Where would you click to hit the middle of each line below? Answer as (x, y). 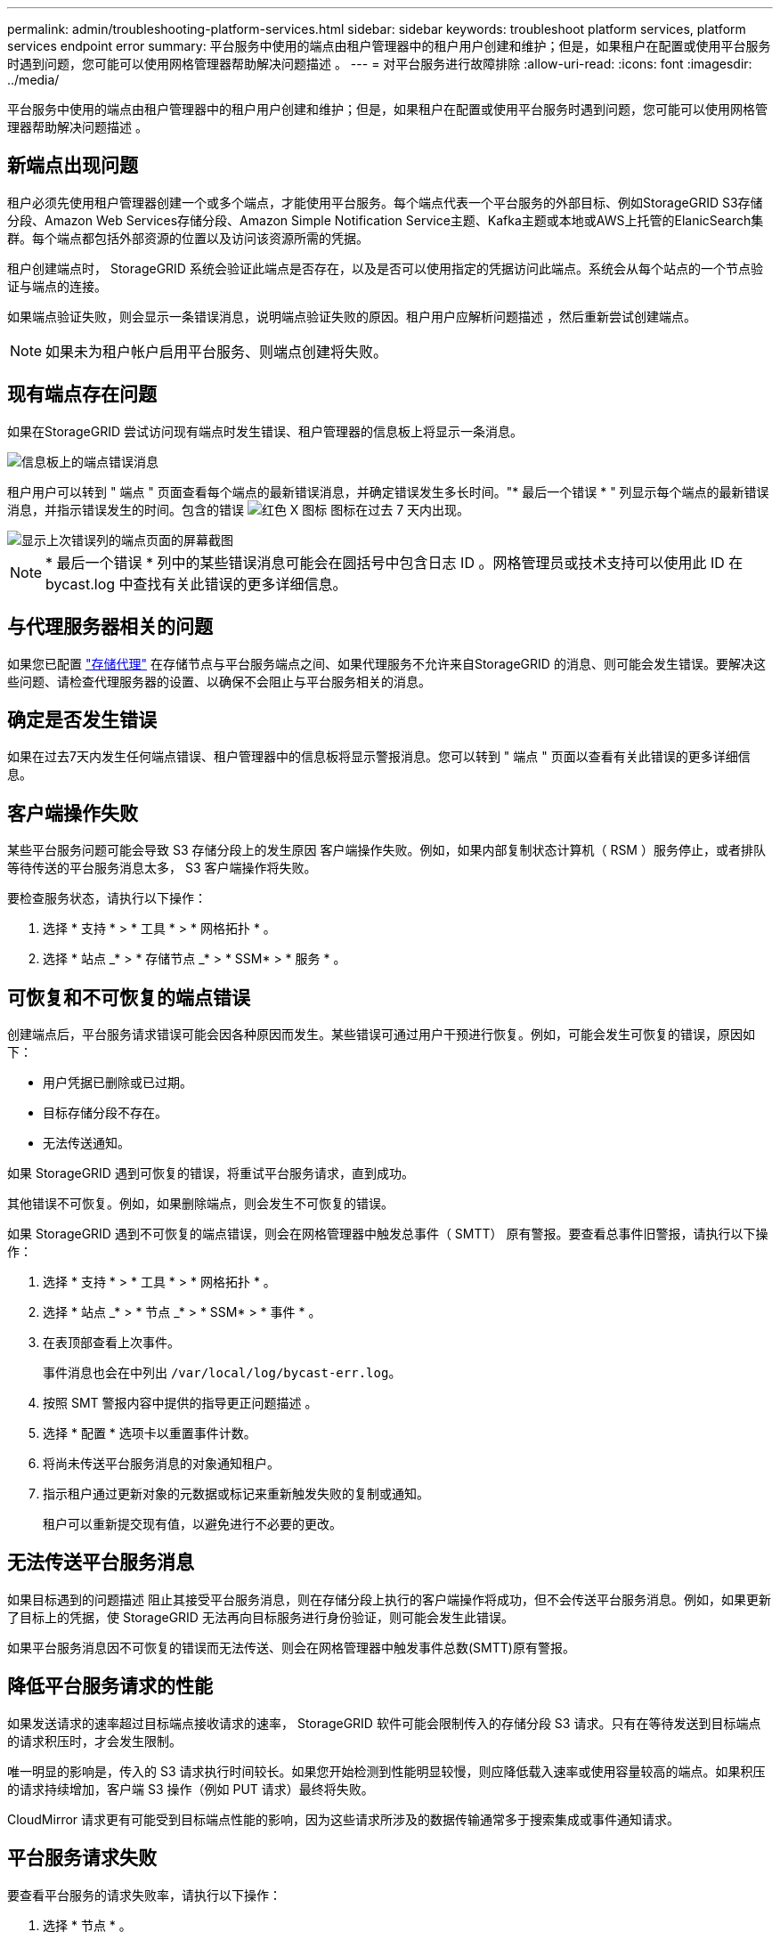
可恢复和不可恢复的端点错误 (129, 997)
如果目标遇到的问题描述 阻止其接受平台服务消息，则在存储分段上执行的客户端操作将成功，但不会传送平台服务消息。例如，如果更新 (389, 1599)
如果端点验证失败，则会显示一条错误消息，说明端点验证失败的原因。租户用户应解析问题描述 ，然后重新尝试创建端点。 (352, 316)
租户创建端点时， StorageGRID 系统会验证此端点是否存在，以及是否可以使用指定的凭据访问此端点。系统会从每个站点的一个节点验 (385, 268)
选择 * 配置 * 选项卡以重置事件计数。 (150, 1433)
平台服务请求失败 (82, 1858)
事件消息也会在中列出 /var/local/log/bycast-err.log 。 (222, 1373)
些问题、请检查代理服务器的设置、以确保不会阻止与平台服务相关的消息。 (219, 681)
